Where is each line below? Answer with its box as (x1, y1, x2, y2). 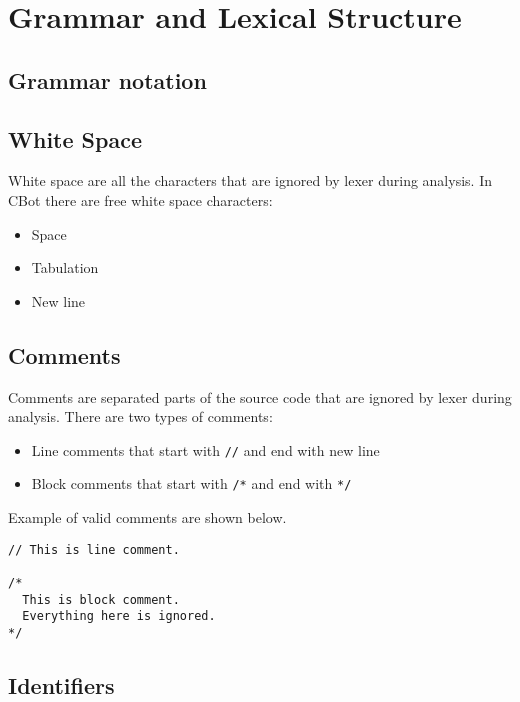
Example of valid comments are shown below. (8, 507, 287, 528)
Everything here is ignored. (22, 609, 216, 624)
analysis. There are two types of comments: (8, 406, 273, 427)
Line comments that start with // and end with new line (31, 439, 380, 460)
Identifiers (8, 669, 115, 700)
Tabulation (31, 257, 99, 278)
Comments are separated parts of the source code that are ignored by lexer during (8, 386, 512, 407)
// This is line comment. (8, 542, 180, 557)
